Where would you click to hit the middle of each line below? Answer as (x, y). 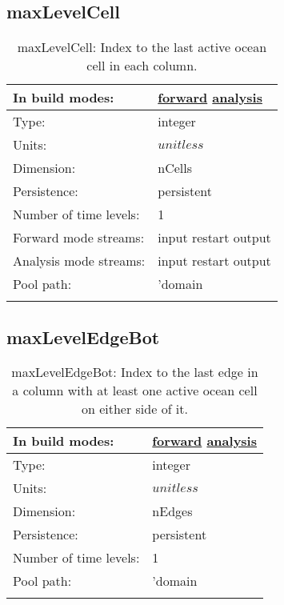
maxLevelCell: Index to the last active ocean (142, 47)
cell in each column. (142, 66)
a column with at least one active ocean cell (135, 391)
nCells (175, 168)
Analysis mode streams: (79, 261)
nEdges (172, 511)
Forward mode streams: (79, 238)
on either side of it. (134, 409)
